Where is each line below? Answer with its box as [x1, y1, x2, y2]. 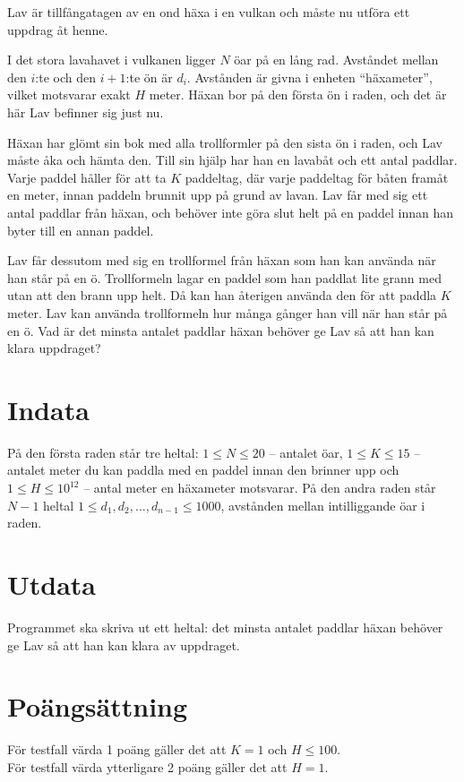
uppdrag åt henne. [7, 20, 108, 39]
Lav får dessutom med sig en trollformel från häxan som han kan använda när [7, 251, 436, 270]
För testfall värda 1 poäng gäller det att [7, 740, 227, 759]
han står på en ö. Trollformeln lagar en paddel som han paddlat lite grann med [7, 268, 442, 287]
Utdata [7, 565, 97, 602]
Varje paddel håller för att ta [7, 168, 167, 186]
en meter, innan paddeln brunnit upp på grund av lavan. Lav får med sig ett [7, 185, 428, 204]
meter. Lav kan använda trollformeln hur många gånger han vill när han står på [7, 303, 448, 322]
